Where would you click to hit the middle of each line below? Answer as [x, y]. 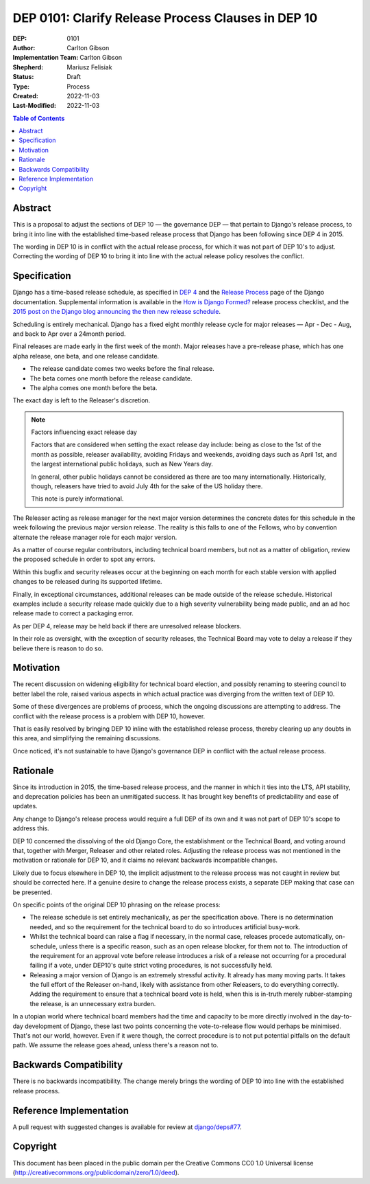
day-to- [341, 1016]
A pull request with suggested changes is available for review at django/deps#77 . [127, 1127]
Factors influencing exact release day [84, 432]
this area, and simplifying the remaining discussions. [87, 738]
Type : [21, 87]
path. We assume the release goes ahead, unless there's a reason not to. [115, 1045]
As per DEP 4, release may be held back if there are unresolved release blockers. [127, 626]
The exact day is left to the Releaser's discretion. [82, 400]
